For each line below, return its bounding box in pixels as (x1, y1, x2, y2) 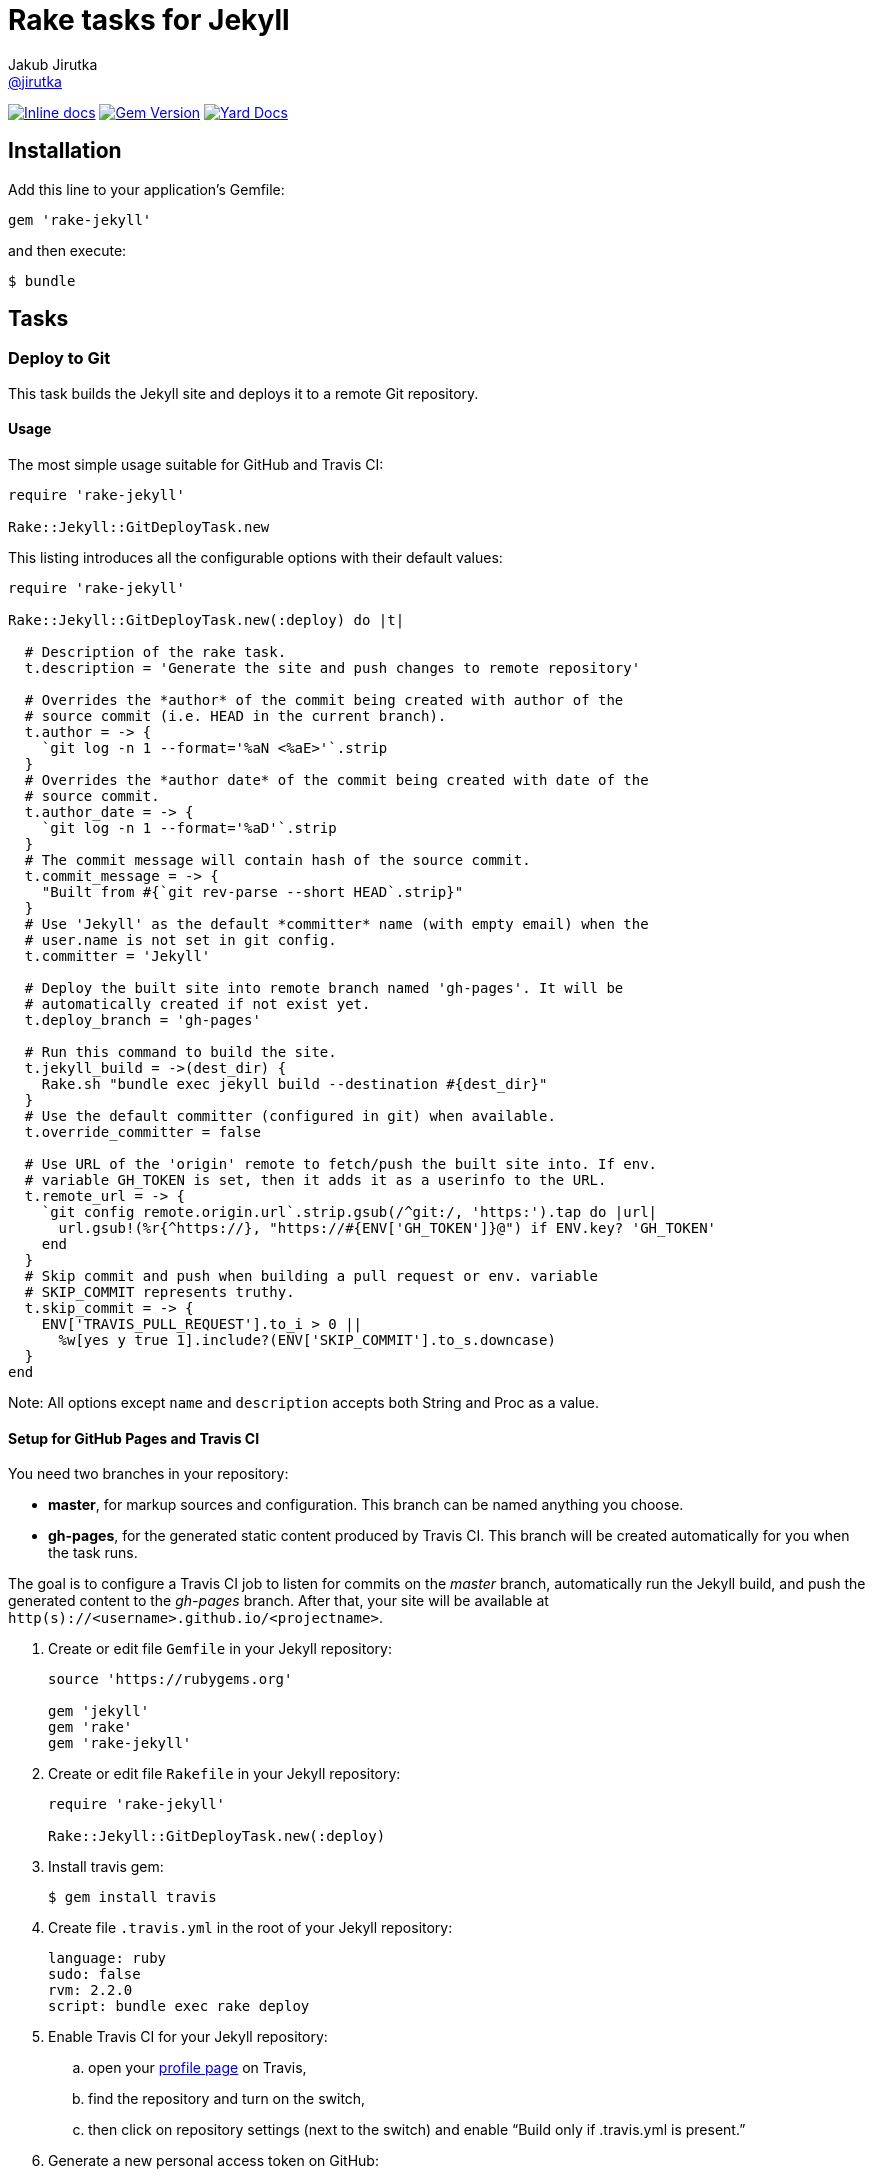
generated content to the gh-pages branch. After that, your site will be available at (8, 1592, 549, 1610)
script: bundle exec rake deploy (48, 1998, 310, 2015)
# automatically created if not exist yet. (24, 996, 371, 1013)
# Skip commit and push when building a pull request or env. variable (24, 1268, 599, 1285)
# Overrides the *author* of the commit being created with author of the (24, 692, 624, 709)
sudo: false (48, 1966, 141, 1983)
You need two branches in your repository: (8, 1465, 289, 1483)
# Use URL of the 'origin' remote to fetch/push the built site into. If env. (24, 1156, 658, 1173)
